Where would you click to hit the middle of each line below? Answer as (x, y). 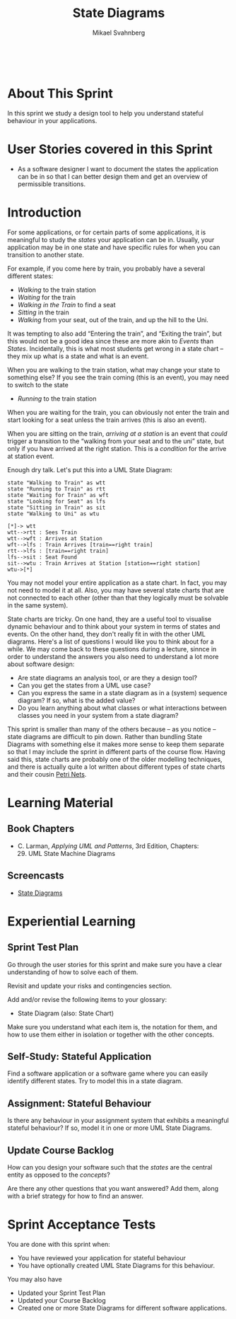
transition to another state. (46, 255)
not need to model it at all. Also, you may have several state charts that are (116, 590)
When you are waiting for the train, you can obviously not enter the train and (118, 412)
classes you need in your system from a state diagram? (98, 715)
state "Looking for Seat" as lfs (57, 501)
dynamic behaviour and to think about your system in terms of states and (114, 626)
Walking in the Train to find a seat (66, 304)
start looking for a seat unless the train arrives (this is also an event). (107, 420)
